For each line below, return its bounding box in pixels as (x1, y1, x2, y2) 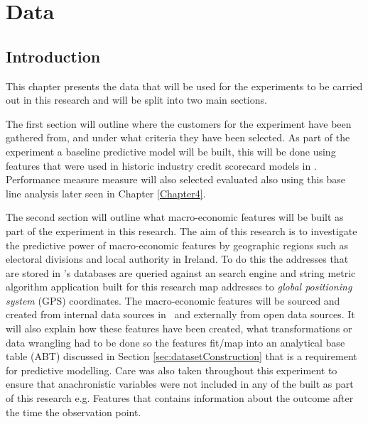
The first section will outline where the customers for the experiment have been (6, 116, 352, 131)
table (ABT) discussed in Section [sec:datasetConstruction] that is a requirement (6, 349, 357, 364)
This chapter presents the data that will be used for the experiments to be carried (6, 78, 363, 93)
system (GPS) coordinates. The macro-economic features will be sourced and (6, 293, 340, 308)
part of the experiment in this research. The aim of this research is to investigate (6, 223, 357, 238)
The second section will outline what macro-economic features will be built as (6, 210, 344, 224)
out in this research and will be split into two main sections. (6, 92, 267, 107)
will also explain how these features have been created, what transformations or (6, 321, 352, 336)
